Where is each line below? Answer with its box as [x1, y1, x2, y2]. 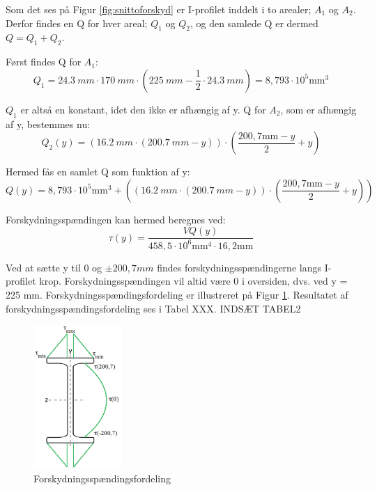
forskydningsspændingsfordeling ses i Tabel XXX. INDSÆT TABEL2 [6, 301, 301, 315]
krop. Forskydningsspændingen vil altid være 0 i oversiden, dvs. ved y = [39, 274, 348, 288]
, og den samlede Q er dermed [190, 15, 318, 30]
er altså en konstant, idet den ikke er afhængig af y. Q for [20, 102, 266, 116]
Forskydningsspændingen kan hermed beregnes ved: [6, 212, 226, 226]
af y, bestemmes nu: [6, 116, 91, 131]
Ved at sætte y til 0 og [6, 260, 102, 274]
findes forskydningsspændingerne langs [157, 260, 321, 274]
